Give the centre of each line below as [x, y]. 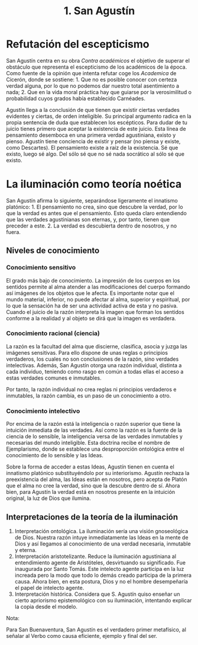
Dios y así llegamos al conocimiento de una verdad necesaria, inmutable [103, 544]
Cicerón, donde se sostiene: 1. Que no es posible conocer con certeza [92, 79]
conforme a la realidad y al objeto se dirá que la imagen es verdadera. [91, 318]
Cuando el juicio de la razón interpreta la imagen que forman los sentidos [95, 312]
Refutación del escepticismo [78, 44]
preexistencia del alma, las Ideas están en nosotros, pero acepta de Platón [97, 479]
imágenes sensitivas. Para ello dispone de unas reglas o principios [87, 352]
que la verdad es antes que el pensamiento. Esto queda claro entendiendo [97, 213]
